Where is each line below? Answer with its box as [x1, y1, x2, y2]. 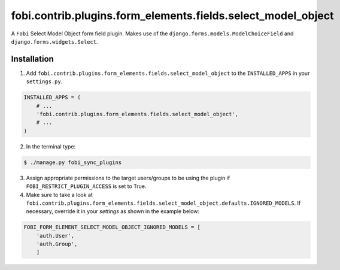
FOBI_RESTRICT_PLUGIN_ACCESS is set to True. [26, 183, 147, 190]
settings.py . [26, 78, 63, 85]
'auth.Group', [36, 241, 78, 248]
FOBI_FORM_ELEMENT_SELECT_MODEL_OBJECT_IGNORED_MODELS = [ [23, 224, 201, 230]
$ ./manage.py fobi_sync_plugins [23, 159, 122, 166]
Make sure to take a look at [26, 191, 93, 198]
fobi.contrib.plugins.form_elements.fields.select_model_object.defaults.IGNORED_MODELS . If [26, 199, 301, 207]
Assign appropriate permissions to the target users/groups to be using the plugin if [26, 174, 230, 181]
